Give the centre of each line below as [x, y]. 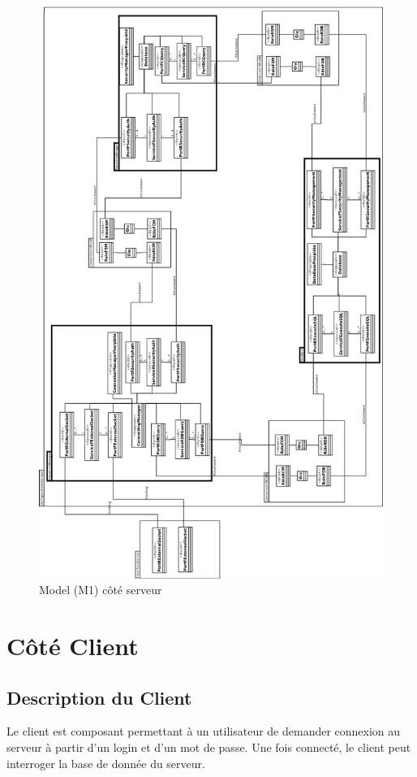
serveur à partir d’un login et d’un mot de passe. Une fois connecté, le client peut [209, 747]
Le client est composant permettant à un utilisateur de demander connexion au [204, 731]
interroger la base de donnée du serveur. [106, 763]
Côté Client [73, 646]
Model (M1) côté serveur [101, 590]
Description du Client [99, 697]
